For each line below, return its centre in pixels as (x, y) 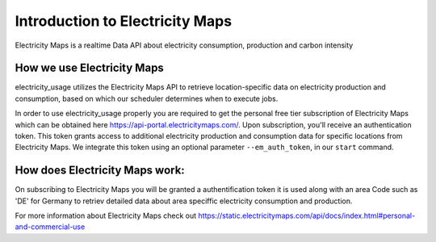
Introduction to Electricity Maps (124, 21)
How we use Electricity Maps (90, 68)
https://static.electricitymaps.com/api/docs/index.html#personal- (307, 216)
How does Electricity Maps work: (100, 171)
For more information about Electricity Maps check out (106, 216)
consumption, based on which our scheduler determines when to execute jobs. (147, 98)
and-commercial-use (50, 227)
